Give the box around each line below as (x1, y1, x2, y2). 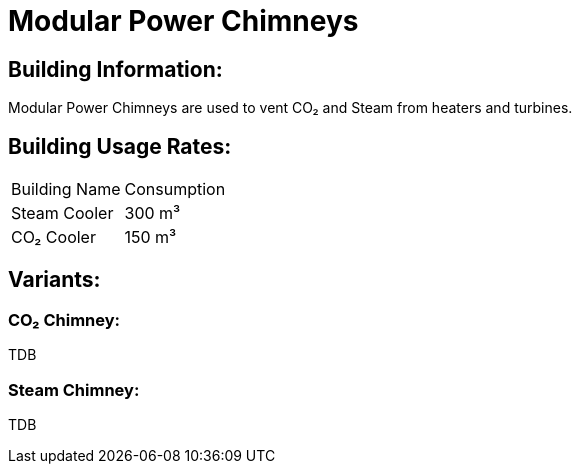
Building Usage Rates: (8, 133, 232, 159)
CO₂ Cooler (11, 227, 96, 248)
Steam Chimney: (8, 379, 140, 400)
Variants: (8, 267, 101, 293)
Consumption (124, 179, 226, 200)
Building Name (11, 179, 121, 200)
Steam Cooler (11, 203, 114, 224)
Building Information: (8, 56, 223, 82)
